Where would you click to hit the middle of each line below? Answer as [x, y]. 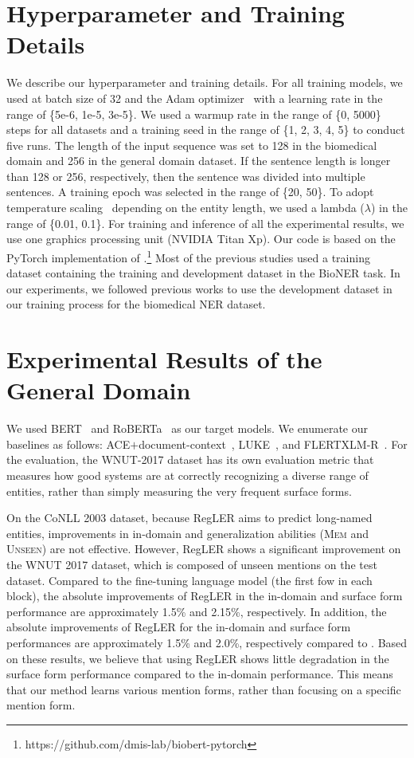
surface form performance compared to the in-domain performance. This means [200, 674]
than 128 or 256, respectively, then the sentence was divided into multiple [186, 176]
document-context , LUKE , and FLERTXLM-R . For [273, 444]
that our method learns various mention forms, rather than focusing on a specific [204, 689]
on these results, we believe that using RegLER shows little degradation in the [198, 658]
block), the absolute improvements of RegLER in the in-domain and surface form [205, 596]
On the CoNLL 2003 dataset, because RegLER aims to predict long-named [189, 518]
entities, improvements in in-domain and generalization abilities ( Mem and [187, 533]
